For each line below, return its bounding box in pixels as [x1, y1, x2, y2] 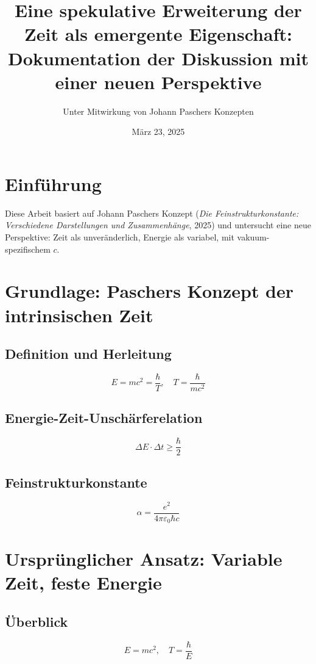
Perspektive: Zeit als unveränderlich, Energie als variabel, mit [5, 231, 234, 243]
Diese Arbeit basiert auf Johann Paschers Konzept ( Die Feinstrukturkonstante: [5, 206, 299, 219]
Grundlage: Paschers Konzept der [5, 278, 294, 303]
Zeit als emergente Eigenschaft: [24, 21, 292, 46]
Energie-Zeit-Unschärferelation [5, 408, 203, 427]
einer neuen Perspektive [55, 69, 262, 94]
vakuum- [237, 231, 270, 243]
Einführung [5, 171, 102, 196]
